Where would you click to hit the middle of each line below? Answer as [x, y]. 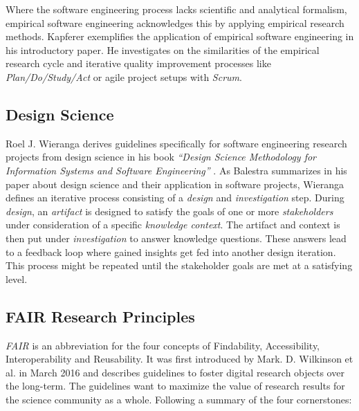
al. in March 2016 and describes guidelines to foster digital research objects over [175, 372]
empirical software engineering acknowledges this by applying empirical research [175, 22]
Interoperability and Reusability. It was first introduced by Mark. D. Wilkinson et [179, 359]
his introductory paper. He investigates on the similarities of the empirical [163, 49]
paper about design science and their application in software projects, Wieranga [175, 184]
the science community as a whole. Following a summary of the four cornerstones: [179, 399]
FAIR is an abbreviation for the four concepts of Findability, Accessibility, [163, 345]
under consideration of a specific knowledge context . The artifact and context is [173, 225]
